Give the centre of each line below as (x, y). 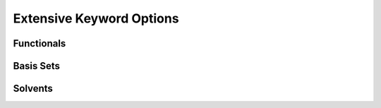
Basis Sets (36, 66)
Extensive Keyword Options (96, 18)
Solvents (33, 89)
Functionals (40, 43)
